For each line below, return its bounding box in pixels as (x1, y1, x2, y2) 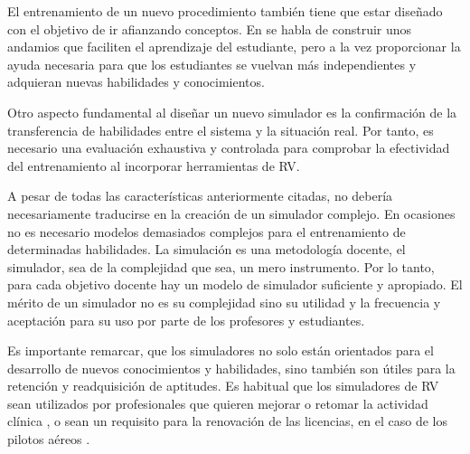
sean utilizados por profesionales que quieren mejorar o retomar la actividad (7, 393, 428, 412)
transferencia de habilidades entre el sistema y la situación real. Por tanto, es (7, 120, 434, 139)
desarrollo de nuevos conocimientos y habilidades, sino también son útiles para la (7, 358, 456, 377)
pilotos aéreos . (7, 430, 90, 449)
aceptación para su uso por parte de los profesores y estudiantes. (7, 310, 365, 329)
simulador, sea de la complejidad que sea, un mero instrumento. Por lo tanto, (7, 257, 435, 276)
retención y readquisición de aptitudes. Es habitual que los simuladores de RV (7, 376, 439, 395)
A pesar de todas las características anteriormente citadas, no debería (7, 186, 393, 205)
